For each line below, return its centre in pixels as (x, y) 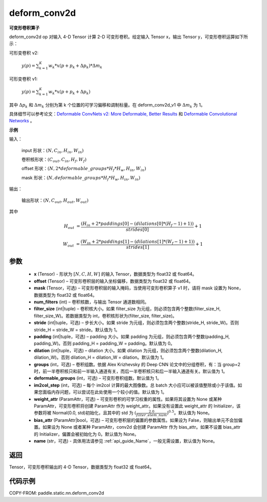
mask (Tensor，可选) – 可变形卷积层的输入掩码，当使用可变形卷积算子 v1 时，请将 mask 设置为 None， (139, 288)
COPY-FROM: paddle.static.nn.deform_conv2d (57, 493)
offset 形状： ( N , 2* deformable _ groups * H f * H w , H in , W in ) (84, 169)
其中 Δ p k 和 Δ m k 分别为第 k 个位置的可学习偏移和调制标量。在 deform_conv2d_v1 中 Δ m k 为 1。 (107, 105)
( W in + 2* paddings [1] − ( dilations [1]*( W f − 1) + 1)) (138, 242)
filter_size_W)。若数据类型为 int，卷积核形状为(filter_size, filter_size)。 (106, 316)
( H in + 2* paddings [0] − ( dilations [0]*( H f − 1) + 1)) (137, 224)
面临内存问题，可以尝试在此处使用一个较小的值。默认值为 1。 (105, 392)
